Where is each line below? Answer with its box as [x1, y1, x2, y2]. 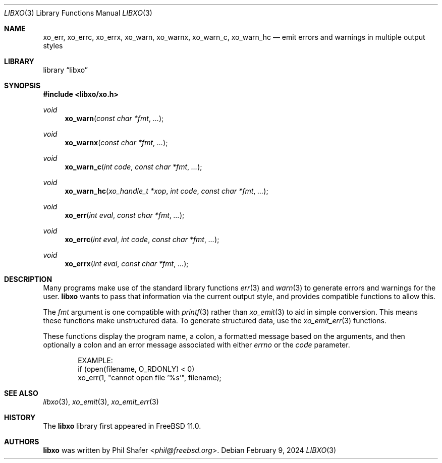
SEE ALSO [4, 389, 38, 397]
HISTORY [4, 413, 36, 422]
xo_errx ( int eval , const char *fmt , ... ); [65, 259, 189, 268]
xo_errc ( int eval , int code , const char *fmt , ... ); [65, 235, 219, 244]
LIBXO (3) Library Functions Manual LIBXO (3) [4, 9, 152, 17]
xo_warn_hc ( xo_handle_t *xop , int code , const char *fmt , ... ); [65, 187, 268, 195]
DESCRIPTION [4, 275, 52, 283]
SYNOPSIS [4, 81, 41, 90]
